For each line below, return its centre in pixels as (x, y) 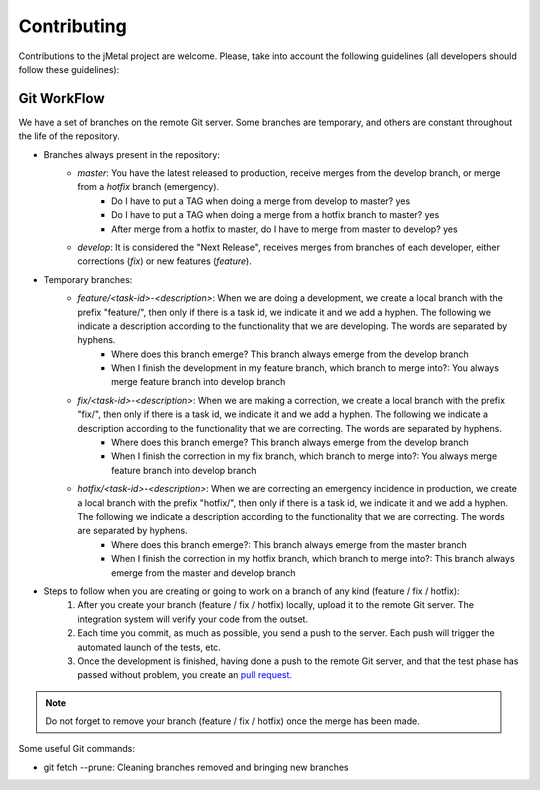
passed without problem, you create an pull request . (185, 675)
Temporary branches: (88, 279)
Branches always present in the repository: (131, 154)
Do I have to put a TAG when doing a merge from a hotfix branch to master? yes (275, 215)
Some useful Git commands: (76, 749)
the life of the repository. (69, 136)
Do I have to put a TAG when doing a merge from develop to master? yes (261, 201)
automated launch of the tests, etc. (149, 647)
